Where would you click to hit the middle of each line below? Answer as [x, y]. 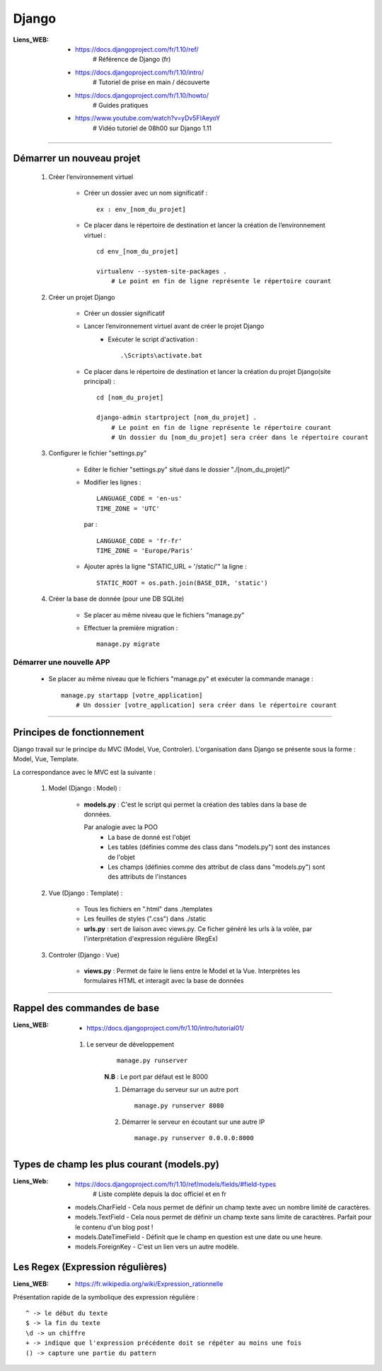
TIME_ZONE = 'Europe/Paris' [145, 551]
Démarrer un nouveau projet [77, 158]
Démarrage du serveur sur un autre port [180, 1089]
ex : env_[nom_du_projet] [141, 209]
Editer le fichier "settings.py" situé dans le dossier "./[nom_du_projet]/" [187, 469]
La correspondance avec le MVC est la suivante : [84, 772]
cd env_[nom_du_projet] [138, 252]
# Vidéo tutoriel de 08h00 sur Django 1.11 [152, 128]
